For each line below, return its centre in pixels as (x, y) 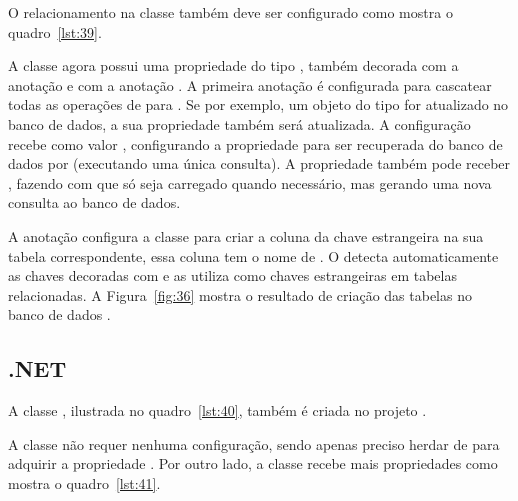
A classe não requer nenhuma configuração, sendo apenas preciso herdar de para (254, 443)
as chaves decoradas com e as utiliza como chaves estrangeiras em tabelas (232, 275)
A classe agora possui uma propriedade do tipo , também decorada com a (233, 65)
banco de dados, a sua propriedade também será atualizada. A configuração (239, 123)
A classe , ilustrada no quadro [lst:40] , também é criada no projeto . (217, 410)
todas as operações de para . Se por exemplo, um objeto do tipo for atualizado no (258, 104)
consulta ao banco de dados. (94, 202)
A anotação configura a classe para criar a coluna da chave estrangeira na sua (246, 235)
